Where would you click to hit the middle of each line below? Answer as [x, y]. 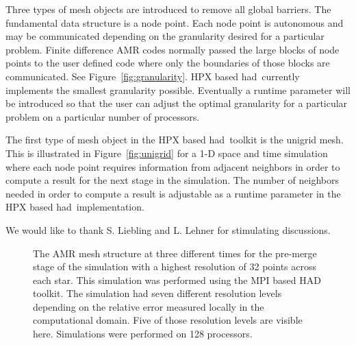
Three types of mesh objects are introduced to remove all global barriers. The [168, 9]
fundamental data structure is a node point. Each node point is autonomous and [175, 22]
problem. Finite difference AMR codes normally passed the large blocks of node [173, 49]
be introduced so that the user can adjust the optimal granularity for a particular [177, 103]
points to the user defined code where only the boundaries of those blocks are [168, 63]
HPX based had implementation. [75, 207]
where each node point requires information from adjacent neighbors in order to [173, 166]
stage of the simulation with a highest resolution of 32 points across [175, 266]
